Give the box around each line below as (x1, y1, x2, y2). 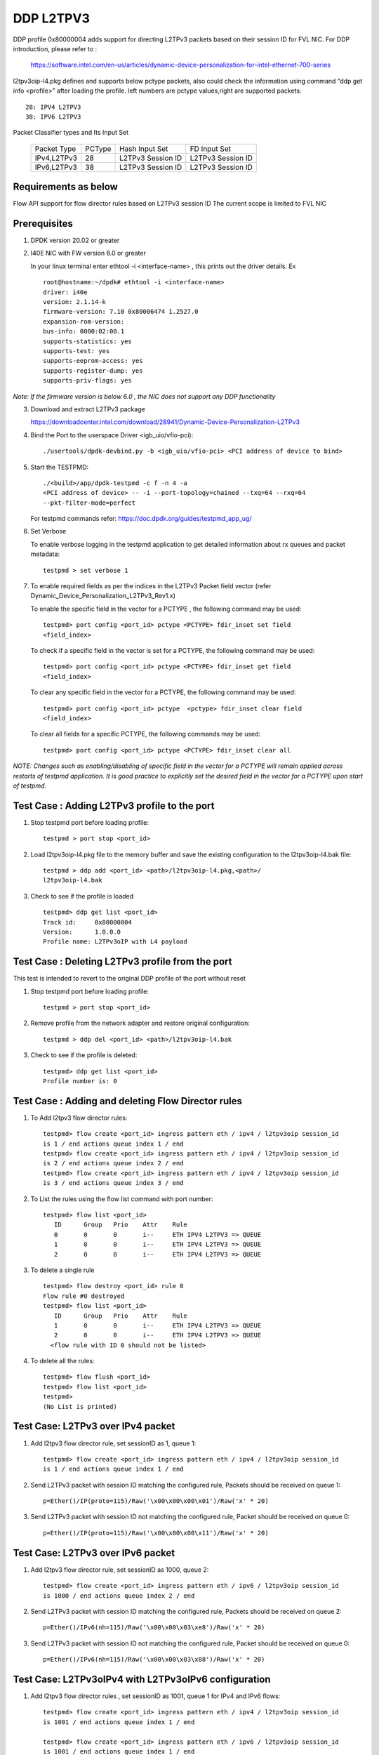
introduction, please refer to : (13, 44, 98, 53)
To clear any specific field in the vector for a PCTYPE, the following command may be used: (30, 688, 296, 696)
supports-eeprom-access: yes (43, 357, 143, 365)
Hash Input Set (119, 144, 168, 154)
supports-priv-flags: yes (43, 376, 133, 385)
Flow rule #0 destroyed (43, 1292, 125, 1300)
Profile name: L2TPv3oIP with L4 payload (43, 938, 187, 946)
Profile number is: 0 (43, 1077, 117, 1085)
